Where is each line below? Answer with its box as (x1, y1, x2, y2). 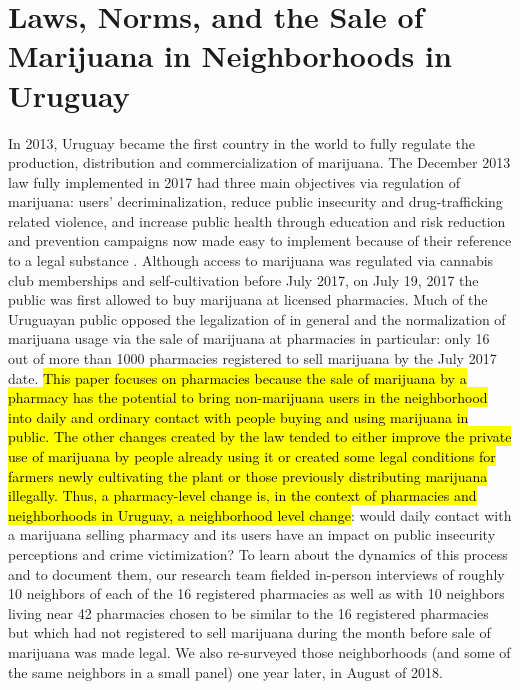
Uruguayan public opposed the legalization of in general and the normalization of (8, 308, 506, 329)
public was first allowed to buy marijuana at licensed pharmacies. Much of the (8, 289, 488, 310)
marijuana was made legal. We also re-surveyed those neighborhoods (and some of (8, 641, 511, 662)
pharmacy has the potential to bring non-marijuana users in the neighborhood (8, 387, 488, 408)
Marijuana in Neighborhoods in (8, 35, 452, 76)
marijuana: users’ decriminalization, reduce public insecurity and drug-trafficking (8, 191, 503, 212)
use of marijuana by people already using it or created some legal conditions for (8, 446, 496, 466)
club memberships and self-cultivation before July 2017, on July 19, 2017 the (8, 269, 479, 290)
